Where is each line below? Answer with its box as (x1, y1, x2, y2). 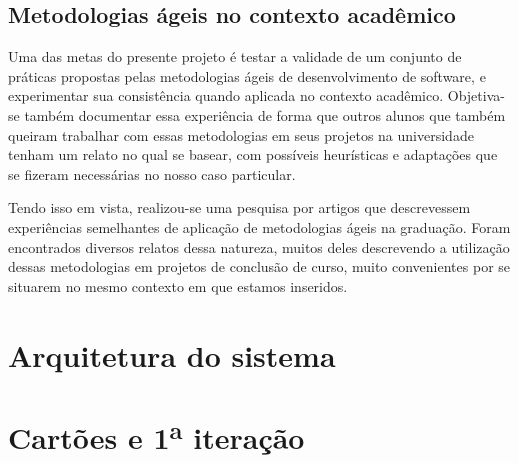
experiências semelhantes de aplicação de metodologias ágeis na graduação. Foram (8, 216, 511, 237)
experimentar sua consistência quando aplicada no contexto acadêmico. (8, 85, 444, 106)
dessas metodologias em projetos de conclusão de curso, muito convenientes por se (8, 256, 511, 277)
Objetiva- (447, 85, 505, 106)
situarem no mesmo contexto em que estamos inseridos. (8, 275, 348, 296)
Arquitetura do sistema (8, 334, 336, 375)
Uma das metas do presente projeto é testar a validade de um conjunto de (8, 46, 462, 67)
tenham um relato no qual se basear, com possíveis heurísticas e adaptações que (8, 144, 498, 165)
